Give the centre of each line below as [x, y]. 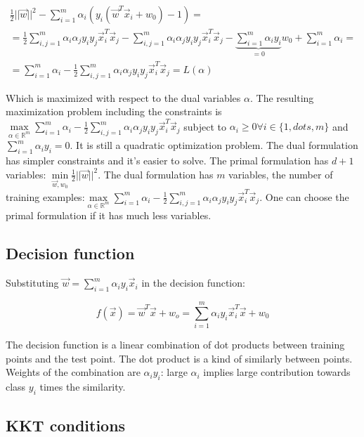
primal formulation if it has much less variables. [109, 215]
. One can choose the [304, 196]
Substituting [32, 283]
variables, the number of [281, 174]
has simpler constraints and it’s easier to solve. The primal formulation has [167, 161]
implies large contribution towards [277, 372]
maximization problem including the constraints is [114, 111]
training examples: [45, 196]
